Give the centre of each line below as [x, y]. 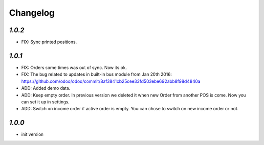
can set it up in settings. [45, 102]
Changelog [32, 13]
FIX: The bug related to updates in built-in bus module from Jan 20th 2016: [97, 74]
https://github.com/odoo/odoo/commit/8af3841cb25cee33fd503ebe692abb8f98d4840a [111, 81]
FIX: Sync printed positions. [49, 42]
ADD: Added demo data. [46, 88]
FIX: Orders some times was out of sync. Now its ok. [74, 67]
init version [33, 134]
